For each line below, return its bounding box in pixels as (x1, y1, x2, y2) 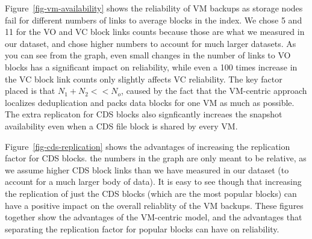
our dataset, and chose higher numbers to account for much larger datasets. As (5, 37, 296, 49)
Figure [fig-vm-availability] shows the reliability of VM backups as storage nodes (5, 2, 303, 14)
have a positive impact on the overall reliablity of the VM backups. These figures (5, 199, 304, 211)
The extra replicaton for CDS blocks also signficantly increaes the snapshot (5, 108, 282, 120)
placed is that (5, 84, 55, 97)
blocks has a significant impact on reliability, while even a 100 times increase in (5, 60, 298, 73)
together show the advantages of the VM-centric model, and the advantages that (5, 211, 302, 223)
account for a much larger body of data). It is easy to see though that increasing (5, 175, 302, 188)
